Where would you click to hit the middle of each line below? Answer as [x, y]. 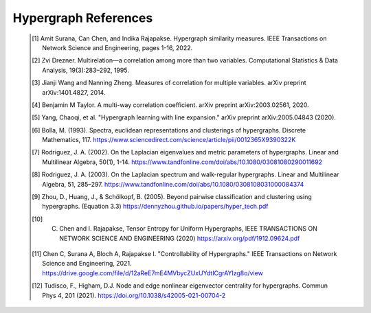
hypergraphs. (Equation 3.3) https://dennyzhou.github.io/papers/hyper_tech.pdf [155, 207]
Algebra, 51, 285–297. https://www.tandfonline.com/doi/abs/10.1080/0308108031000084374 [173, 184]
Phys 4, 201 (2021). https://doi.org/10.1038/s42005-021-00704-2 [134, 295]
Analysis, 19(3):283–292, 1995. [86, 70]
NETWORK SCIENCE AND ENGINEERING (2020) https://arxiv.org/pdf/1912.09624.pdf [180, 238]
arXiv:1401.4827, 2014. [74, 92]
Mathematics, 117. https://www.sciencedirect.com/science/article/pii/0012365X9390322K [169, 140]
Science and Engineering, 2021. [87, 264]
